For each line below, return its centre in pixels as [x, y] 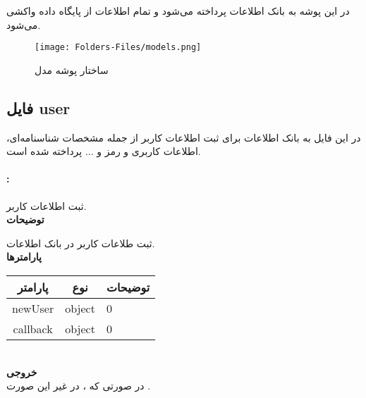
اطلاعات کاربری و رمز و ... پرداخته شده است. [104, 151]
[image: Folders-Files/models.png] [118, 48]
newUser [33, 308]
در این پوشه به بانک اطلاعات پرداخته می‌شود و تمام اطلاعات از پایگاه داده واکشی [178, 11]
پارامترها [24, 257]
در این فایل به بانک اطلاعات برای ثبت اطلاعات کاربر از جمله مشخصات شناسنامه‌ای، [184, 137]
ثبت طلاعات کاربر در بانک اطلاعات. [81, 243]
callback [33, 329]
